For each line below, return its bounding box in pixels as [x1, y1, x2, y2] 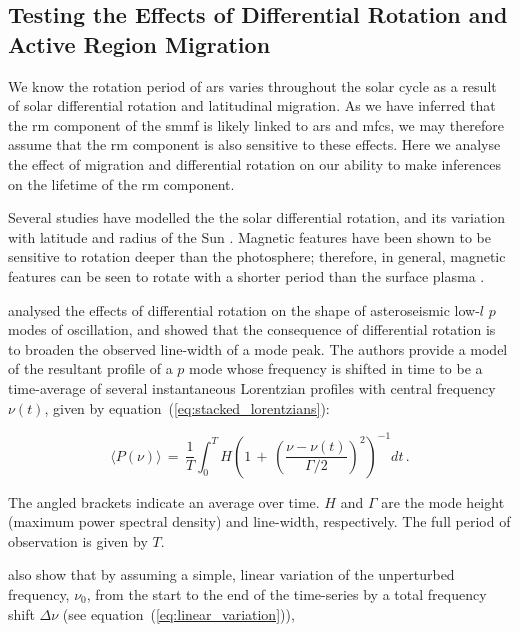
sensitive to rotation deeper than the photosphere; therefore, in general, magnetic [8, 246, 506, 267]
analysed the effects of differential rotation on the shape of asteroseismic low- [8, 299, 480, 320]
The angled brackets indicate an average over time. [8, 491, 320, 512]
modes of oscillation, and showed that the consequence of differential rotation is [8, 319, 496, 340]
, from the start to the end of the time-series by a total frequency [86, 583, 487, 604]
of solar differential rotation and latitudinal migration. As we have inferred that [8, 95, 496, 116]
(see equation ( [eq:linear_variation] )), [62, 603, 295, 624]
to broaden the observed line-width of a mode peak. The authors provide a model [8, 338, 508, 359]
